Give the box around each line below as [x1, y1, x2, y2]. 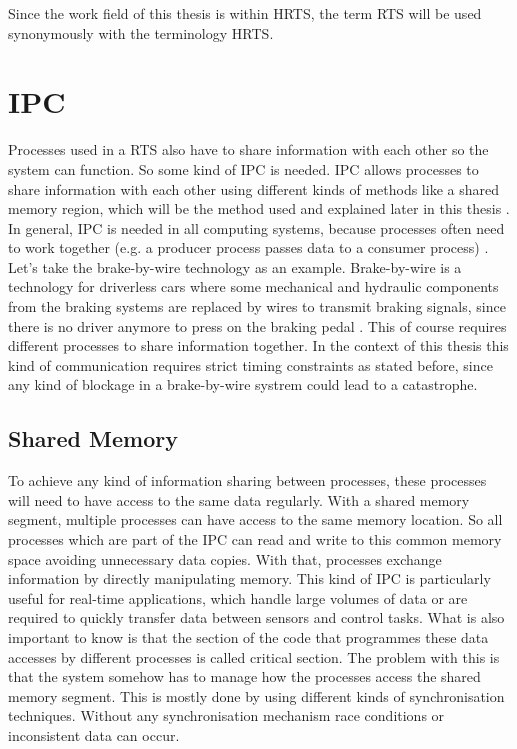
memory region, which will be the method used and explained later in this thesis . [8, 198, 510, 219]
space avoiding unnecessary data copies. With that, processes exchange [8, 548, 442, 569]
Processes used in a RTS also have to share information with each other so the [8, 139, 489, 160]
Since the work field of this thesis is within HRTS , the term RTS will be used [8, 3, 482, 23]
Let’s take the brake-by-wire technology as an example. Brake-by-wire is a [8, 256, 462, 277]
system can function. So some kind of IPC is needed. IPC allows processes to [8, 158, 479, 179]
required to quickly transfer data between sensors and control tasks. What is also [8, 607, 505, 628]
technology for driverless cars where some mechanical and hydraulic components [8, 276, 499, 297]
